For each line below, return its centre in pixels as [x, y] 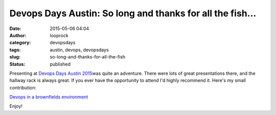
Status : [17, 64]
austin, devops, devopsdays [79, 50]
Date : [15, 28]
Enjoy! [16, 106]
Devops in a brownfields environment [49, 97]
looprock [59, 35]
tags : [15, 50]
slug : [15, 57]
